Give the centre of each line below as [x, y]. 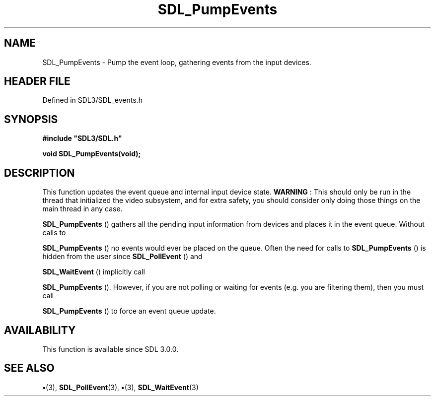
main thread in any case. [82, 209]
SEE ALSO [29, 368]
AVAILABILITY [40, 330]
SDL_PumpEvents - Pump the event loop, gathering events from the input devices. [177, 62]
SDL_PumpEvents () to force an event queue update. [129, 311]
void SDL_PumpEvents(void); [92, 154]
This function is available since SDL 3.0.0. [110, 349]
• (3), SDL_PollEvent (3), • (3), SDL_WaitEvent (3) [120, 387]
